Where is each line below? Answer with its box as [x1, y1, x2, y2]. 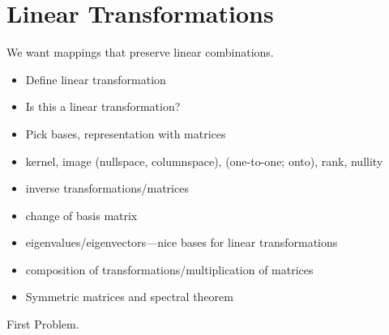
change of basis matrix [25, 206, 138, 223]
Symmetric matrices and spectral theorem [25, 288, 233, 305]
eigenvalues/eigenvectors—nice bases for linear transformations [25, 234, 338, 251]
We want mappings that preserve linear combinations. [6, 44, 274, 61]
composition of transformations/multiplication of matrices [25, 261, 314, 278]
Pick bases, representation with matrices [25, 125, 226, 142]
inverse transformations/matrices [25, 180, 189, 197]
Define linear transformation [25, 70, 166, 87]
